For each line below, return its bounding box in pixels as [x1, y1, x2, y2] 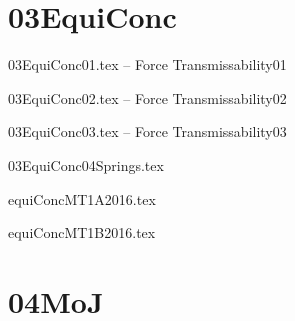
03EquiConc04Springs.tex [8, 154, 164, 175]
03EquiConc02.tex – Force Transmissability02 [8, 87, 287, 108]
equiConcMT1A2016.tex [8, 188, 156, 209]
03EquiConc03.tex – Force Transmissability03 [8, 121, 287, 142]
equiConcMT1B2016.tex [8, 222, 156, 243]
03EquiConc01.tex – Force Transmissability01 [8, 54, 287, 75]
